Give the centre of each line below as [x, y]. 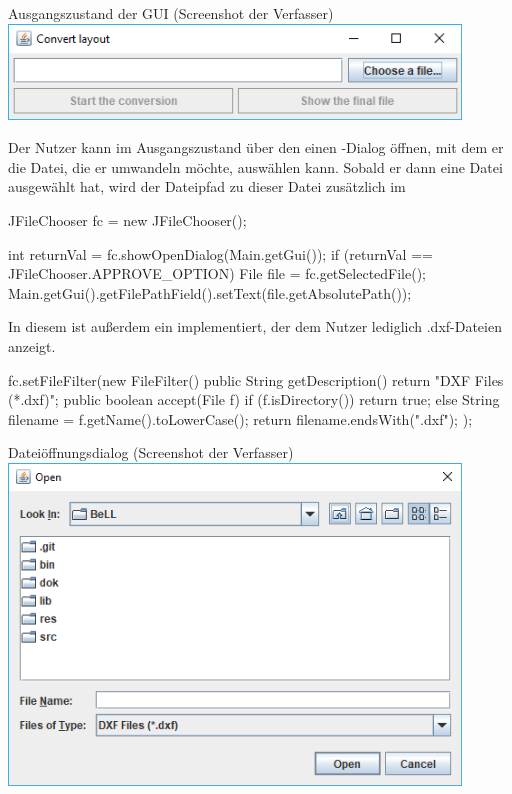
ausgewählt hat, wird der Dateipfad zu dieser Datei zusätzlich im [207, 186]
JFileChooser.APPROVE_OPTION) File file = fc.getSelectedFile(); [217, 273]
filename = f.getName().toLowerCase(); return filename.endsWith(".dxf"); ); [240, 418]
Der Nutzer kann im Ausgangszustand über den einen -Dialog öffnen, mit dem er [256, 147]
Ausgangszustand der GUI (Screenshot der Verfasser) [171, 13]
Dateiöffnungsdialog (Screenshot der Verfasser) [151, 452]
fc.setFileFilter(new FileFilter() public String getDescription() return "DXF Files [256, 379]
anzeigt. [32, 345]
